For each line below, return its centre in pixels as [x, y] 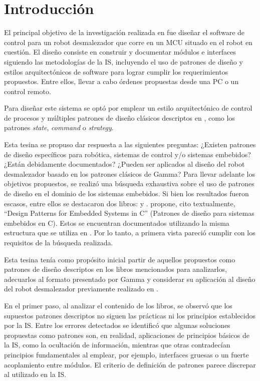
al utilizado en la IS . [35, 374]
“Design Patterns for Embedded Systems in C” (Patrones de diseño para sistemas [129, 213]
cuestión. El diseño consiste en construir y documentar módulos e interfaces [120, 52]
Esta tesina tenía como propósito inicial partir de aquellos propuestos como [120, 259]
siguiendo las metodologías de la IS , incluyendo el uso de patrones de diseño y [123, 61]
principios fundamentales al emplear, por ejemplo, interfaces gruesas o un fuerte [126, 354]
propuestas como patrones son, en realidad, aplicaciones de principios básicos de [127, 335]
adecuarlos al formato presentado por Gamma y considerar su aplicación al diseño [130, 279]
